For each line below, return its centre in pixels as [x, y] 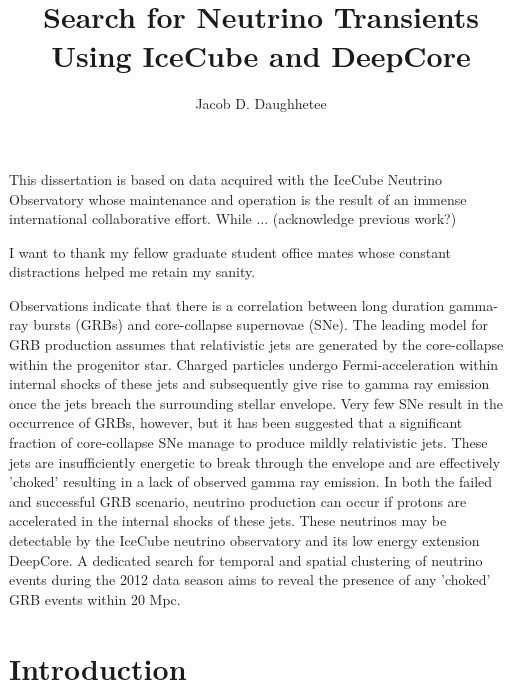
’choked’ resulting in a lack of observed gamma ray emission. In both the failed [251, 481]
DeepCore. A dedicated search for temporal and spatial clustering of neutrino [246, 559]
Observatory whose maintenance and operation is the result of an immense [238, 198]
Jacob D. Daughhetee [261, 103]
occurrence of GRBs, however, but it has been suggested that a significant [236, 422]
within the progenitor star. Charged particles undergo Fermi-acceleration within [254, 363]
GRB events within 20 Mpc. [95, 598]
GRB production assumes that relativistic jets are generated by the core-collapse [256, 344]
